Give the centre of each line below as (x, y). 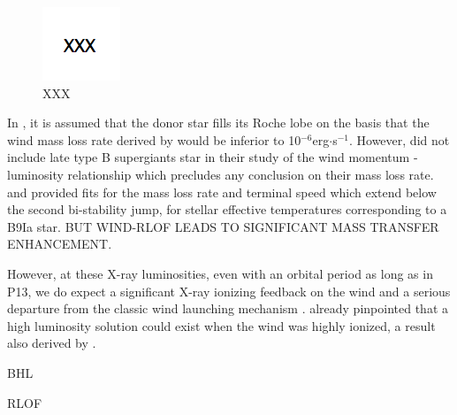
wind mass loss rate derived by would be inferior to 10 (154, 139)
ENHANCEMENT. (60, 244)
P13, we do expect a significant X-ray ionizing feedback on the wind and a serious (229, 291)
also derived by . (52, 343)
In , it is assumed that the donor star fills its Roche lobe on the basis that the (218, 123)
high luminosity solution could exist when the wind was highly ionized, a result (221, 325)
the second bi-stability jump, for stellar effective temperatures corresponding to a (227, 209)
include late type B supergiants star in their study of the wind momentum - (213, 157)
